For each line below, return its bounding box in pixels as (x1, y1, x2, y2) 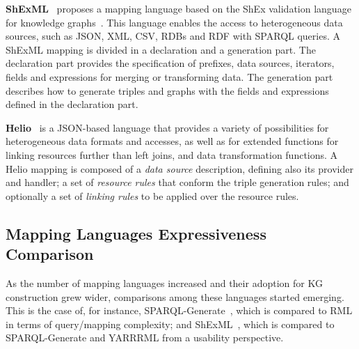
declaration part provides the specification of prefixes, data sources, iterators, (6, 56, 335, 70)
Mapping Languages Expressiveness (6, 222, 266, 244)
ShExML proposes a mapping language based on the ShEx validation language (6, 1, 351, 15)
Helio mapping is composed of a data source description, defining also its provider (6, 161, 353, 176)
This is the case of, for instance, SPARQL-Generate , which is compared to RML (6, 303, 353, 318)
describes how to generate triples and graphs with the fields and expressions (6, 83, 329, 98)
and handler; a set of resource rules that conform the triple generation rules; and (6, 175, 349, 189)
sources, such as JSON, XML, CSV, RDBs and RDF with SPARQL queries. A (6, 29, 340, 43)
